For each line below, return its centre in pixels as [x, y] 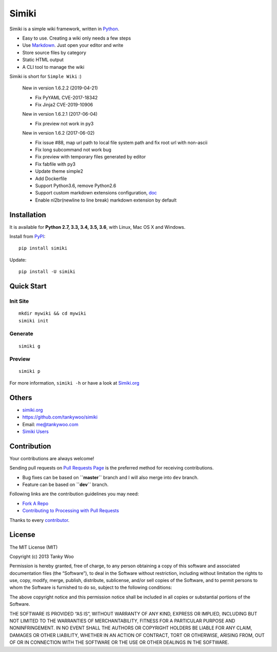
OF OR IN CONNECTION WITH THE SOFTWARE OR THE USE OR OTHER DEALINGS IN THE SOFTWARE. [119, 642]
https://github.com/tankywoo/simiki [60, 417]
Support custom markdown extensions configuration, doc [96, 193]
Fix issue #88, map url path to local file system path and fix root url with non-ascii [121, 142]
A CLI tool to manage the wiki [53, 67]
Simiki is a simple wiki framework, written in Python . [64, 29]
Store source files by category [54, 52]
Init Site [19, 301]
